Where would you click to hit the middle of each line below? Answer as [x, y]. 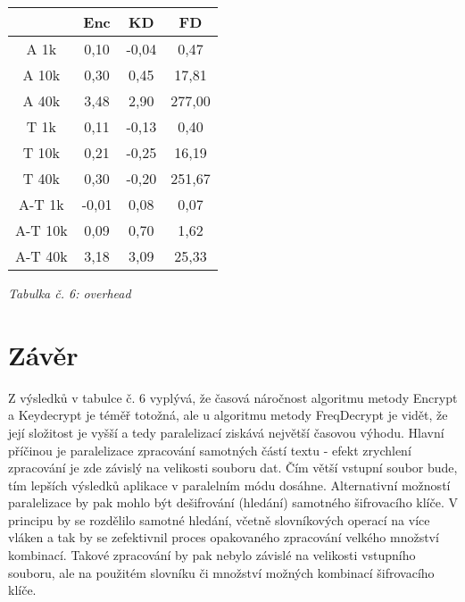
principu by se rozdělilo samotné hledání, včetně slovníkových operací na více [219, 519]
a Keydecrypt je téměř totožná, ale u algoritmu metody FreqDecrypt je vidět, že [228, 415]
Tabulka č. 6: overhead [70, 293]
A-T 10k [42, 230]
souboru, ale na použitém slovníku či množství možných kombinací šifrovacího [221, 572]
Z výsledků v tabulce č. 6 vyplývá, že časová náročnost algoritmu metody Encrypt [233, 397]
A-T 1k [42, 204]
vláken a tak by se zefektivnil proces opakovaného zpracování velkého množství [224, 537]
